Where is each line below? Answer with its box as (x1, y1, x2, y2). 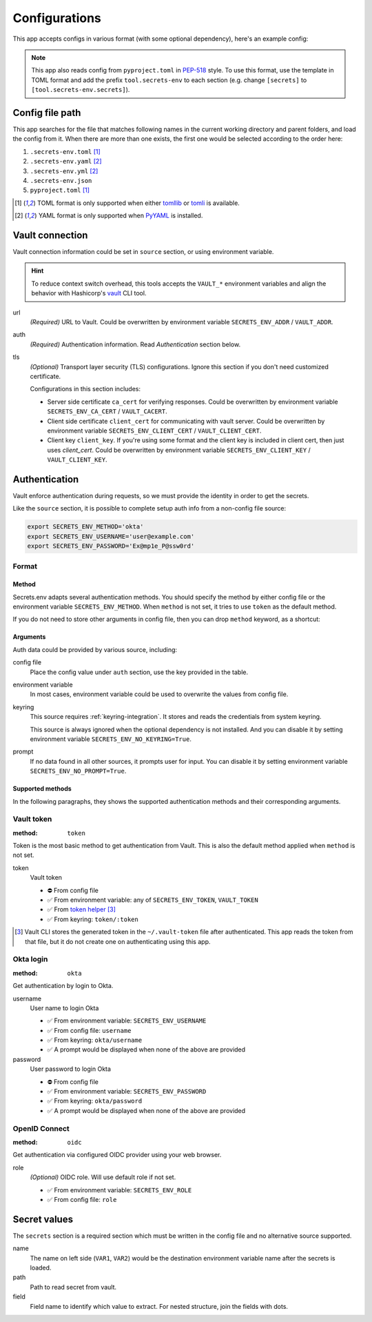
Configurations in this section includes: (30, 385, 141, 393)
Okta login (12, 954, 48, 964)
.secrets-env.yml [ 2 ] (30, 166, 99, 175)
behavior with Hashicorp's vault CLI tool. (31, 289, 147, 297)
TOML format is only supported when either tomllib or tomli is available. (37, 199, 240, 207)
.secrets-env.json (30, 177, 92, 184)
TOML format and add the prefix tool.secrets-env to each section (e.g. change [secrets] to (31, 76, 307, 84)
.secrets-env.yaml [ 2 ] (30, 157, 102, 166)
